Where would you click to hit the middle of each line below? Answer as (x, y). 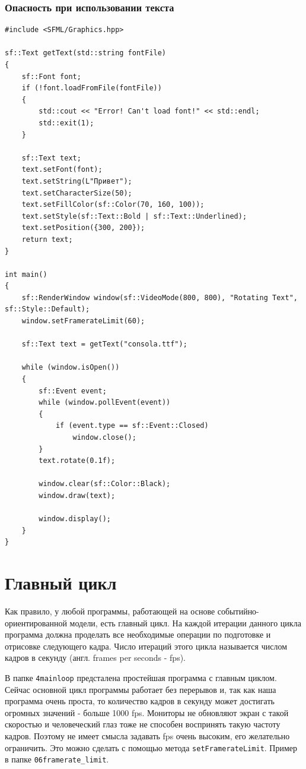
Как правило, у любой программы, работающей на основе (110, 611)
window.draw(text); (77, 495)
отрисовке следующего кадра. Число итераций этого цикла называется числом (146, 646)
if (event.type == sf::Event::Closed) (132, 426)
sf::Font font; (51, 76)
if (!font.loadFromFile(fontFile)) (92, 88)
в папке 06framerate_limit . (57, 759)
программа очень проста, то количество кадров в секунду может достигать (140, 701)
